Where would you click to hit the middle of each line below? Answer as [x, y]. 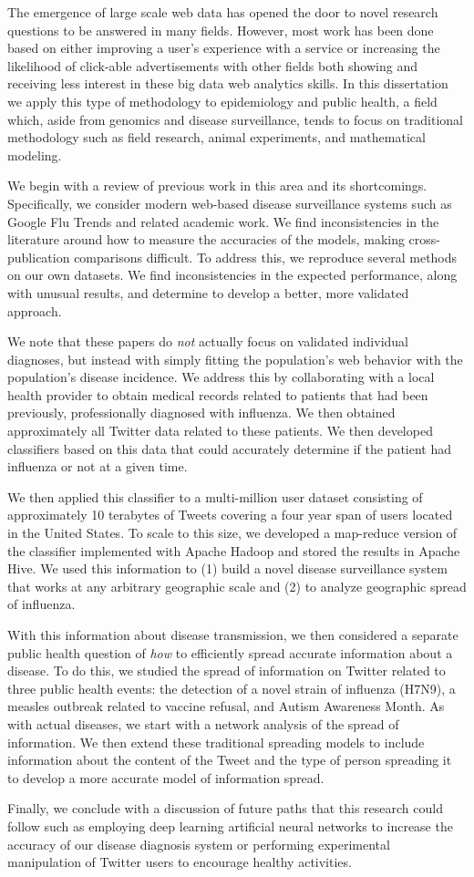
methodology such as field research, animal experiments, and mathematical [216, 137]
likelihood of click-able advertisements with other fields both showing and [212, 65]
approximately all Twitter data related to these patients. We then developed [220, 431]
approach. [35, 310]
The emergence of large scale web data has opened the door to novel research [223, 12]
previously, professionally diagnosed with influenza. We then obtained [201, 413]
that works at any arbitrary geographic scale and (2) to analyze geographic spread [237, 586]
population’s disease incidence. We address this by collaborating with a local [221, 377]
